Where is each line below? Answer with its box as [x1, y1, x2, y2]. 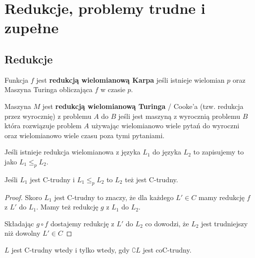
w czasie [101, 84, 125, 95]
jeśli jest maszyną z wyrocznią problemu [118, 110, 241, 121]
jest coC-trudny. [143, 244, 192, 255]
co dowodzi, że [145, 218, 189, 228]
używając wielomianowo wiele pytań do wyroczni [91, 120, 240, 131]
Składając [4, 218, 34, 228]
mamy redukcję [198, 192, 245, 202]
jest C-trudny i [30, 174, 75, 184]
